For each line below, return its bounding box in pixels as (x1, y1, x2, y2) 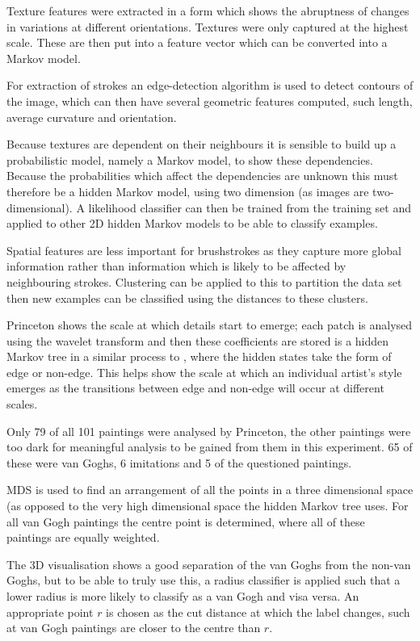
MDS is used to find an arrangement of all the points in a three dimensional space (6, 481, 414, 498)
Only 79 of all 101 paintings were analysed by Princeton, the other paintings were (6, 422, 411, 439)
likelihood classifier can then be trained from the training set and (88, 199, 412, 216)
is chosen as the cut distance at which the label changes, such (106, 603, 410, 620)
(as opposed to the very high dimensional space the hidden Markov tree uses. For (6, 497, 409, 514)
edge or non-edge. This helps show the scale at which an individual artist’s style (6, 363, 402, 380)
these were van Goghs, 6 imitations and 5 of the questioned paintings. (6, 454, 352, 471)
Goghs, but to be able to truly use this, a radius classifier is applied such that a (6, 572, 401, 589)
